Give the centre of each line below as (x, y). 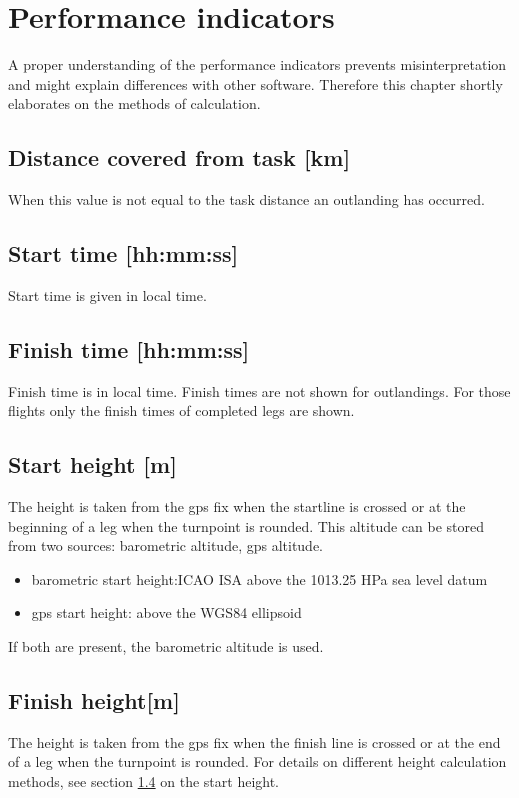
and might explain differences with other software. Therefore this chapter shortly (255, 83)
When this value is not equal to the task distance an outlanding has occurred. (246, 199)
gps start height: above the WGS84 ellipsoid (166, 612)
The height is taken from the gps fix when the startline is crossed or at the (237, 506)
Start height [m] (92, 464)
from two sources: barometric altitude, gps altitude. (165, 545)
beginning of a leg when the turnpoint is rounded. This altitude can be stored (246, 525)
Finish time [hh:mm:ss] (129, 348)
